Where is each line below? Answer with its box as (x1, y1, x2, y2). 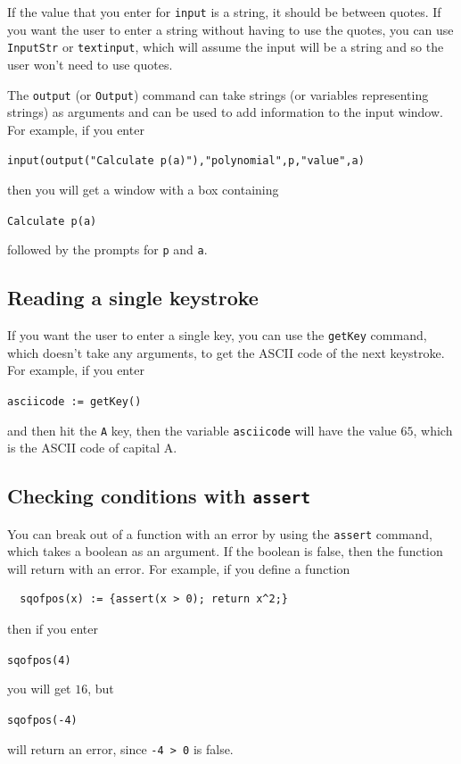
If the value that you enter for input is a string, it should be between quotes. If (7, 3, 441, 21)
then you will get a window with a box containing (7, 180, 279, 198)
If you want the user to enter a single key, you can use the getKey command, (7, 326, 427, 345)
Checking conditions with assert (7, 482, 310, 510)
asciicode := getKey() (7, 394, 142, 408)
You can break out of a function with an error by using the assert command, (7, 524, 432, 543)
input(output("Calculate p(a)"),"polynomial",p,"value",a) (7, 154, 365, 168)
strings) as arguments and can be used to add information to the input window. (7, 103, 443, 121)
